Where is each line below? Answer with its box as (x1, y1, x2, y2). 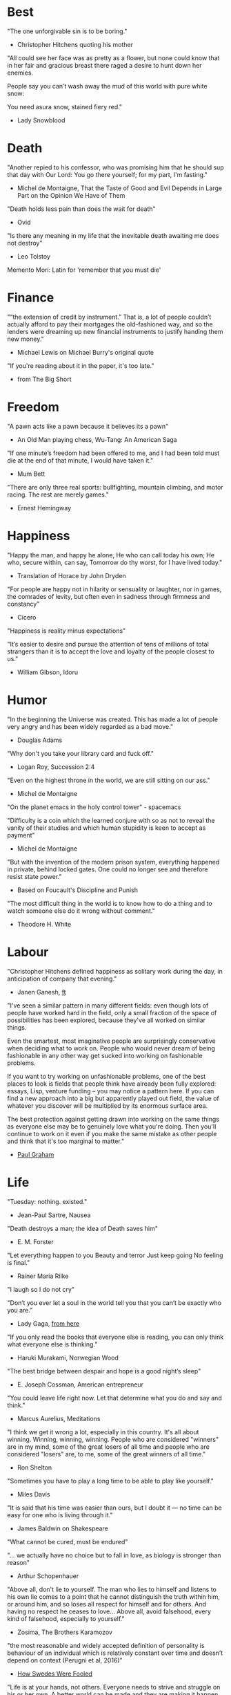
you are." (7, 1306, 33, 1314)
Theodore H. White (17, 920, 72, 928)
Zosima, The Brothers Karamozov (17, 1628, 112, 1636)
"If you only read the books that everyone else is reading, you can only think (7, 1333, 224, 1341)
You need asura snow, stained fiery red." (7, 102, 123, 111)
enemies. (7, 68, 33, 77)
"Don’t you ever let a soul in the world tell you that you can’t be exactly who (7, 1298, 222, 1307)
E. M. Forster (17, 1237, 54, 1245)
